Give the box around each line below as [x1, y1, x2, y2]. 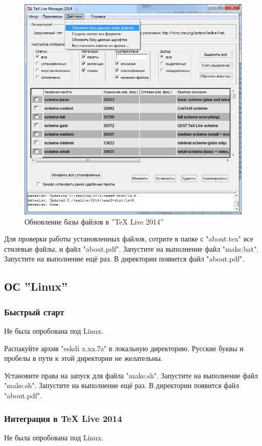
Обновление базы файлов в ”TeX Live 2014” [25, 216, 164, 227]
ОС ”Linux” [4, 278, 68, 294]
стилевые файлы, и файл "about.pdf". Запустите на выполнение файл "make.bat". [4, 243, 259, 254]
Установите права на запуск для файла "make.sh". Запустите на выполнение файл [4, 370, 258, 380]
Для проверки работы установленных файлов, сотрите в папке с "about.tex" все [4, 233, 253, 244]
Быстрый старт [4, 305, 64, 318]
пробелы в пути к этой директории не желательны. [4, 353, 163, 363]
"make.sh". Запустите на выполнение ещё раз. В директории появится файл [4, 380, 239, 391]
